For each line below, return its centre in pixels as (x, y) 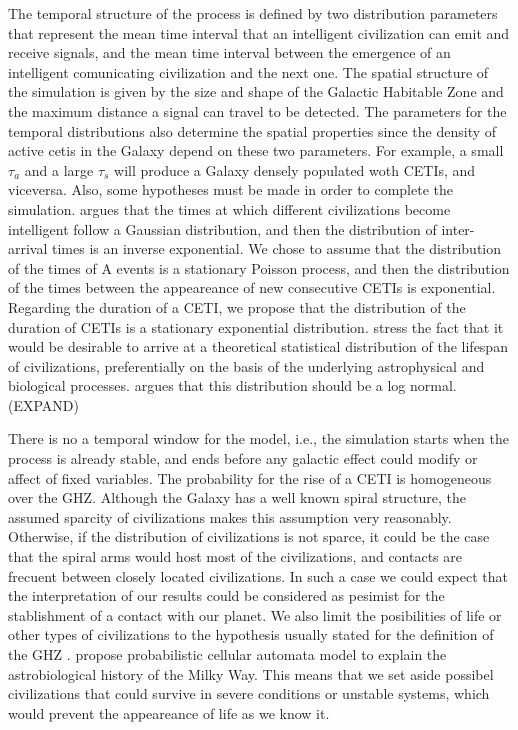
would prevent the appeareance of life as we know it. (169, 712)
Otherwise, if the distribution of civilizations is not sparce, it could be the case (249, 536)
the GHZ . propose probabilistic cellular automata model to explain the (227, 654)
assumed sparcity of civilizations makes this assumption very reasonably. (230, 516)
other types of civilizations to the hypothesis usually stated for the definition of (251, 634)
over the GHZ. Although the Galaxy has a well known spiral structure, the (237, 497)
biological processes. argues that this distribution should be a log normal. (232, 385)
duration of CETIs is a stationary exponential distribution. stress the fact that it (256, 326)
